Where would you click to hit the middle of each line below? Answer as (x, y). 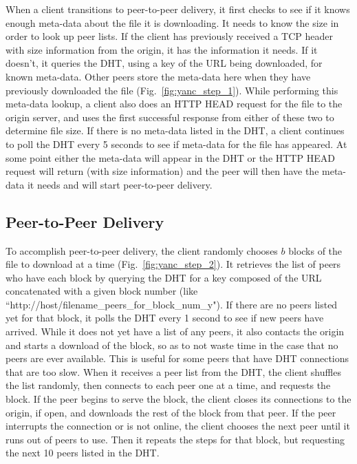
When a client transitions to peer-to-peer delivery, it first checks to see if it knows (178, 9)
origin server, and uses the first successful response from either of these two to (170, 117)
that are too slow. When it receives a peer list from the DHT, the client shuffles (173, 371)
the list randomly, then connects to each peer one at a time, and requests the (168, 385)
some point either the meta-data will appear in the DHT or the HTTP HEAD (170, 157)
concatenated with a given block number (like (102, 291)
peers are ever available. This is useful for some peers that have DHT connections (177, 358)
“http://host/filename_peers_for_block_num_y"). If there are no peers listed (172, 304)
